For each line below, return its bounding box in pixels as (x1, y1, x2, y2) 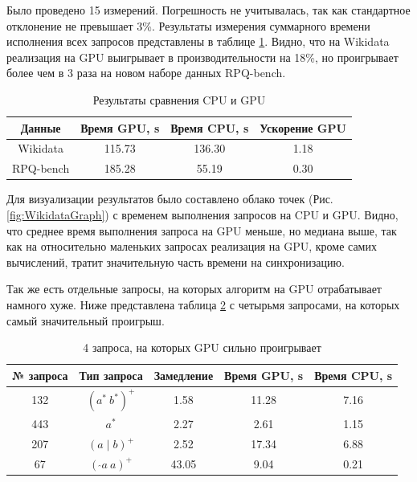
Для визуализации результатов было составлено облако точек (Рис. (6, 190, 333, 207)
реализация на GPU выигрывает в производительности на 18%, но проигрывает (6, 48, 399, 65)
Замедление (153, 366, 214, 383)
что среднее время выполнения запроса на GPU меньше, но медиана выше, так (6, 222, 397, 239)
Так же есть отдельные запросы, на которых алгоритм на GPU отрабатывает (6, 280, 382, 297)
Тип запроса (79, 366, 143, 383)
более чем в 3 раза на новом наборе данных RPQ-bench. (6, 64, 286, 81)
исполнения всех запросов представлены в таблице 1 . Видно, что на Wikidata (6, 33, 390, 50)
